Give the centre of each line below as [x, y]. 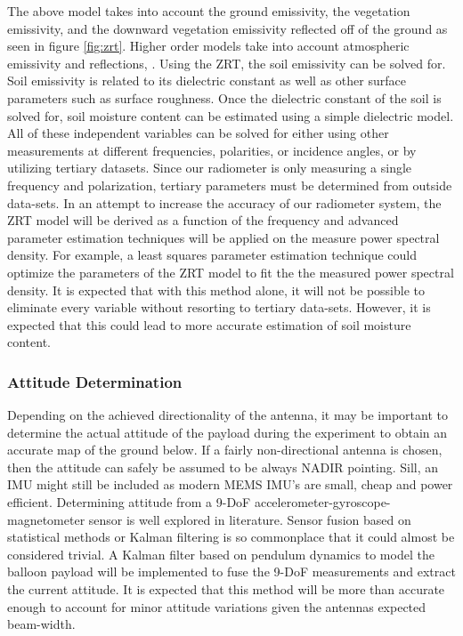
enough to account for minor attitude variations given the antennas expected [217, 606]
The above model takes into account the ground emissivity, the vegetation [209, 11]
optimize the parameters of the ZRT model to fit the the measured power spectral [231, 272]
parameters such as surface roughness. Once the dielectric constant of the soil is [224, 97]
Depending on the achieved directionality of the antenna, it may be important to [227, 415]
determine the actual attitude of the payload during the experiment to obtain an [227, 432]
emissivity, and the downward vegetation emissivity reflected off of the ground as [227, 28]
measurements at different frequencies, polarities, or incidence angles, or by [212, 150]
